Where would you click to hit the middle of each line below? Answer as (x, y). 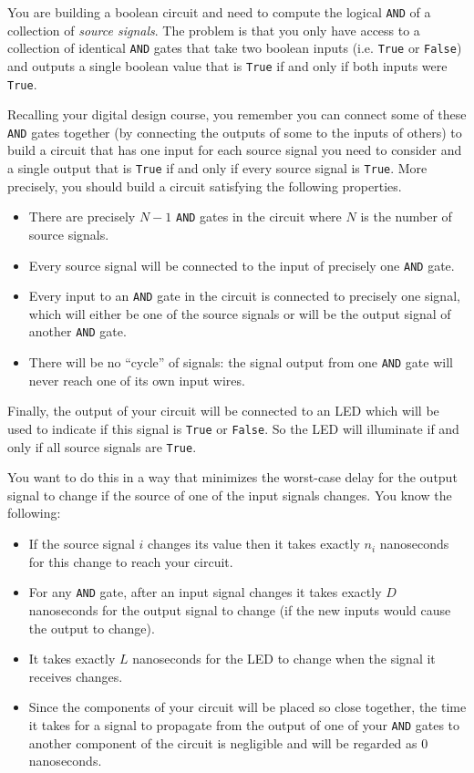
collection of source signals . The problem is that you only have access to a (214, 30)
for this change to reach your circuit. (131, 561)
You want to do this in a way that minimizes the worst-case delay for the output (232, 477)
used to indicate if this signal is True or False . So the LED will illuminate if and (233, 428)
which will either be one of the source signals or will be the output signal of (240, 313)
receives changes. (76, 676)
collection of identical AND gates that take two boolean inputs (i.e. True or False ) (235, 48)
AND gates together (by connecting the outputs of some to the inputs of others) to (235, 132)
